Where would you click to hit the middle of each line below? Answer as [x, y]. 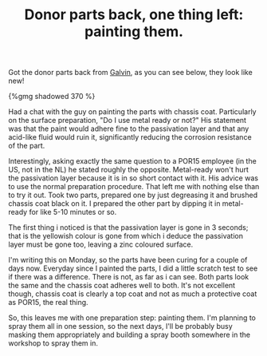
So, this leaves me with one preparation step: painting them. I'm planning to [132, 318]
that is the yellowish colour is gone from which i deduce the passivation [126, 236]
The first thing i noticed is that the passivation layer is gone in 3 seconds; [128, 227]
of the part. [27, 146]
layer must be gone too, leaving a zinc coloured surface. [101, 244]
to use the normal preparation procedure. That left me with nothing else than [134, 187]
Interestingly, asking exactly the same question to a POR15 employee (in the [132, 161]
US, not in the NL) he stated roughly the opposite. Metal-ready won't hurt [129, 170]
